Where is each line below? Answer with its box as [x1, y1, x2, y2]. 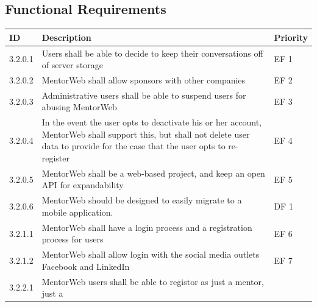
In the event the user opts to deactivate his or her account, [41, 116, 262, 129]
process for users [41, 233, 104, 245]
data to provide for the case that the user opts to [41, 139, 226, 152]
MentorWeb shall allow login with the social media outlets [41, 248, 260, 261]
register [41, 152, 69, 164]
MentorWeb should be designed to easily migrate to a [41, 194, 242, 206]
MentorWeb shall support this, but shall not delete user [41, 127, 250, 140]
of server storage [41, 58, 103, 71]
